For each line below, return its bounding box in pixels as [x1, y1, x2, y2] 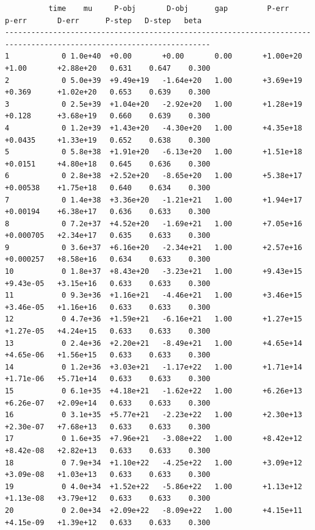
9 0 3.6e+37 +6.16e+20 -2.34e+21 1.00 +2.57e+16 [5, 243, 302, 252]
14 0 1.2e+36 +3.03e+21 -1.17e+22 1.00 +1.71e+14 [5, 362, 302, 371]
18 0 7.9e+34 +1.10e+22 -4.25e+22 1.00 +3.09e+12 [5, 458, 302, 467]
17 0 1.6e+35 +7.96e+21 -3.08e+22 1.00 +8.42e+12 [5, 434, 302, 443]
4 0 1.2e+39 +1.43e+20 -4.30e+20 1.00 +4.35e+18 [5, 123, 302, 132]
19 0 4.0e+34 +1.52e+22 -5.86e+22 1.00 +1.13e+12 [5, 482, 302, 491]
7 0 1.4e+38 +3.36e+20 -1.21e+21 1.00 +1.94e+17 [5, 195, 302, 204]
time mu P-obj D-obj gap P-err [48, 4, 289, 13]
